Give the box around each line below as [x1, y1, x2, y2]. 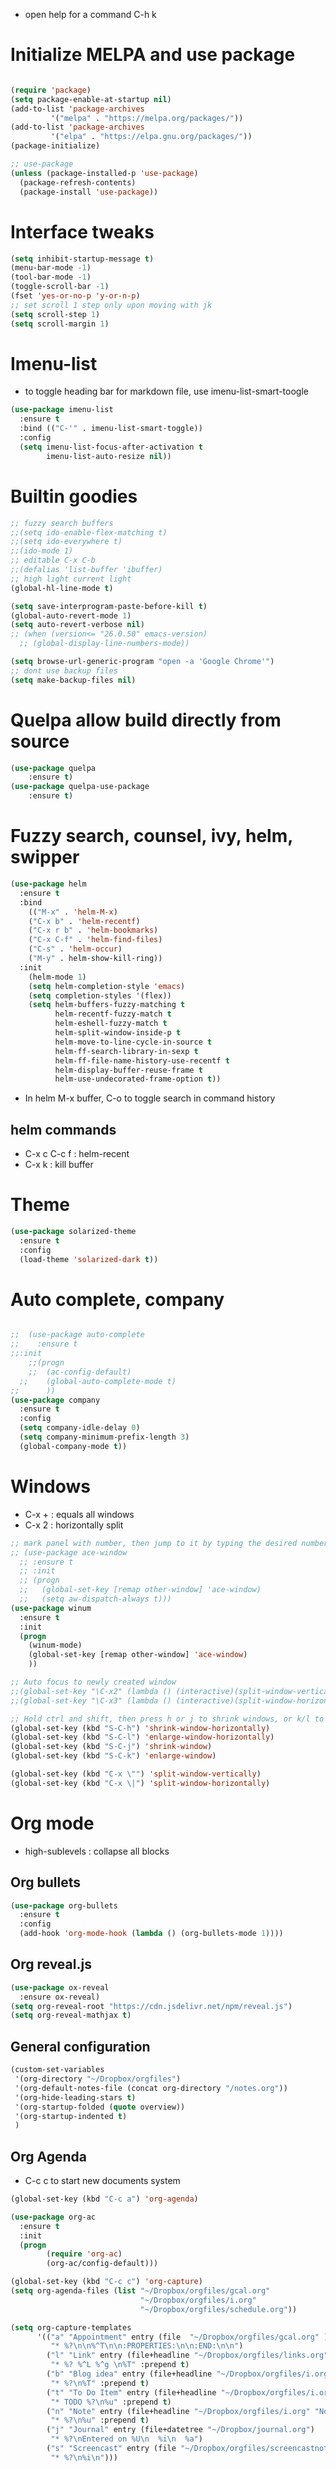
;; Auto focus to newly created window [10, 1677, 177, 1687]
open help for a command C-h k [24, 9, 157, 20]
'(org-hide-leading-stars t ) [14, 2092, 137, 2103]
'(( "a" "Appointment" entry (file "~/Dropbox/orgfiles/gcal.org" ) [36, 2332, 329, 2342]
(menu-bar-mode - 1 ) [10, 263, 92, 273]
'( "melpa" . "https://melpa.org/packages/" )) [50, 113, 244, 123]
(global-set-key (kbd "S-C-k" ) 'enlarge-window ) [10, 1751, 217, 1761]
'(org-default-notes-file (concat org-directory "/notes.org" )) [14, 2083, 288, 2093]
